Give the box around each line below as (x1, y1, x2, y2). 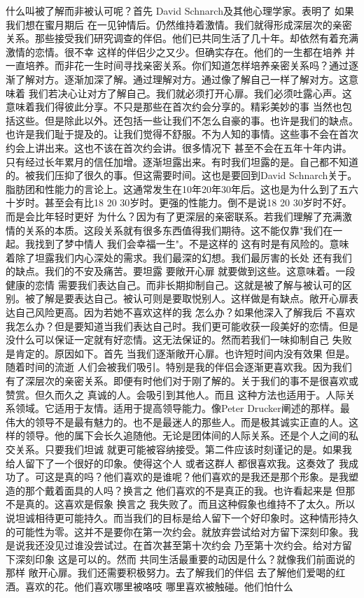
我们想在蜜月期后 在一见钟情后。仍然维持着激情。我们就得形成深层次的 (6, 17, 332, 31)
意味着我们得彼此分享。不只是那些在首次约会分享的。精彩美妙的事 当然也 (6, 99, 342, 114)
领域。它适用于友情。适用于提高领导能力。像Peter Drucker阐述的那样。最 (15, 401, 350, 415)
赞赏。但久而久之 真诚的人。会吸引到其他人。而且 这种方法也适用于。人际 (6, 387, 346, 401)
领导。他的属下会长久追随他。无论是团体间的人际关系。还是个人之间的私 (24, 428, 358, 443)
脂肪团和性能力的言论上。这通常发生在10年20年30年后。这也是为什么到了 (6, 181, 339, 196)
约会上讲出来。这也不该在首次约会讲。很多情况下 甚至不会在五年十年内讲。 (6, 140, 352, 155)
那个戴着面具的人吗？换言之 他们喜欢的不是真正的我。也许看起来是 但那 (24, 483, 356, 497)
